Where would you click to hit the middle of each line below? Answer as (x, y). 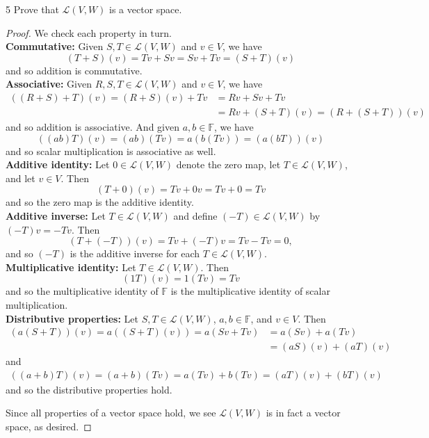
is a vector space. (146, 9)
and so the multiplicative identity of (82, 291)
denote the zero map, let (228, 164)
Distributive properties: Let (72, 318)
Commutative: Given (55, 46)
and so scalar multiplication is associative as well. (111, 151)
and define (195, 216)
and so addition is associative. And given (92, 127)
